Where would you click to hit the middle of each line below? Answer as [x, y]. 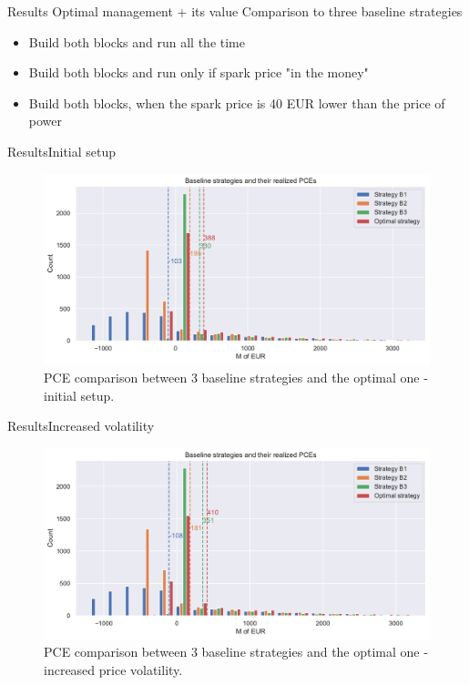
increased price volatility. [113, 669]
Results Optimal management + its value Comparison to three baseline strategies [235, 11]
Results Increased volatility [81, 426]
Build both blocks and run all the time [137, 41]
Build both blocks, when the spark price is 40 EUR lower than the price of [237, 102]
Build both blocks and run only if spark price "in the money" [199, 72]
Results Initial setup [62, 151]
